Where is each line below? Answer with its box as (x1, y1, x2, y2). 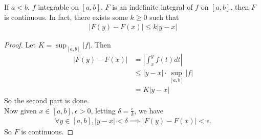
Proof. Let (4, 39, 36, 50)
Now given (4, 105, 37, 115)
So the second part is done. (4, 95, 89, 106)
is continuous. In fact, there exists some (4, 11, 128, 22)
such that (149, 11, 179, 22)
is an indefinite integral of (112, 2, 193, 12)
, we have (134, 105, 164, 115)
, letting (91, 105, 116, 115)
